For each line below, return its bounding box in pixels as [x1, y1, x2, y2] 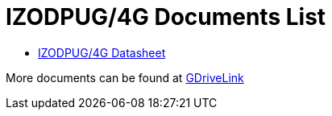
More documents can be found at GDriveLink [6, 70, 244, 85]
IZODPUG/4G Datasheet [38, 45, 166, 60]
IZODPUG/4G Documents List [6, 3, 326, 31]
